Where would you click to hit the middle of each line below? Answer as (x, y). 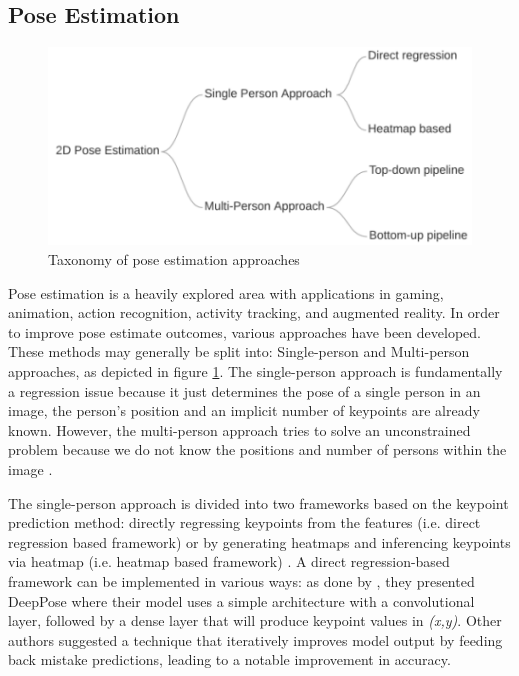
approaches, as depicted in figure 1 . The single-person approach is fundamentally (255, 371)
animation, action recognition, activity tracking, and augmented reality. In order (254, 312)
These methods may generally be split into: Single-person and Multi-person (239, 351)
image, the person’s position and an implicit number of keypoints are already (244, 410)
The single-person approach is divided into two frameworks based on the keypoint (258, 502)
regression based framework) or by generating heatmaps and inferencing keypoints (259, 541)
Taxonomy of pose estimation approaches (174, 259)
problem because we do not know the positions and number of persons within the (257, 449)
